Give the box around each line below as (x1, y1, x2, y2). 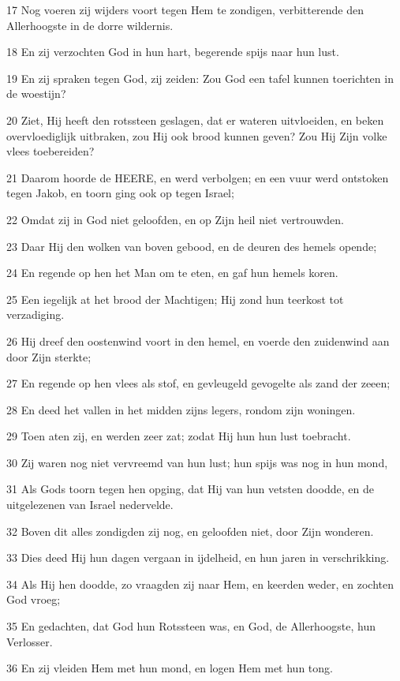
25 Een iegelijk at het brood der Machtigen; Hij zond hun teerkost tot (6, 290, 344, 307)
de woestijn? (6, 85, 66, 102)
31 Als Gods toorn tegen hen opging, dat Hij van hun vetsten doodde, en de (6, 481, 374, 497)
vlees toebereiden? (6, 143, 95, 159)
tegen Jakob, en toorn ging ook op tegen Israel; (6, 185, 234, 201)
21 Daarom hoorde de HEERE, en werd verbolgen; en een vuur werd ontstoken (6, 169, 389, 185)
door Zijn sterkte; (6, 348, 92, 365)
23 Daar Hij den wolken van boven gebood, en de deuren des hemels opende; (6, 238, 377, 254)
